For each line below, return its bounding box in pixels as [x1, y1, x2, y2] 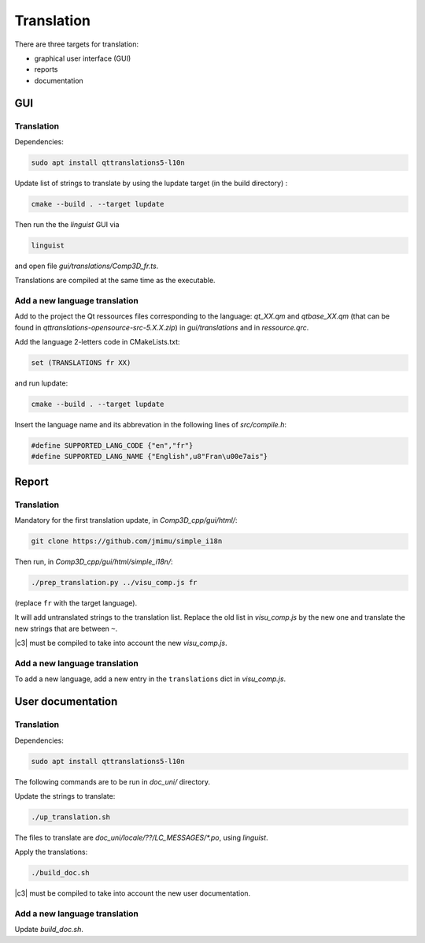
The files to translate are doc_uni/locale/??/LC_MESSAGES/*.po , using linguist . [14, 833, 268, 842]
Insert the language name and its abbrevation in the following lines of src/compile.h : [14, 420, 287, 430]
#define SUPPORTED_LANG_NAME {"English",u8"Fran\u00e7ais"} [31, 452, 268, 461]
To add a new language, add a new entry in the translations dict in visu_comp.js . [14, 674, 286, 684]
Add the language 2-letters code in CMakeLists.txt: [14, 337, 180, 347]
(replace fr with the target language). [14, 598, 138, 608]
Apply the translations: [14, 848, 88, 857]
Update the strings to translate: [14, 791, 116, 800]
